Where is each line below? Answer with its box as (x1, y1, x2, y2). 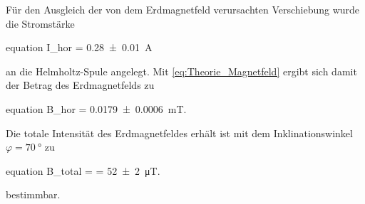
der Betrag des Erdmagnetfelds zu (6, 77, 155, 92)
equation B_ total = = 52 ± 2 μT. (6, 163, 160, 178)
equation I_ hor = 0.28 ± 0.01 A (6, 40, 153, 55)
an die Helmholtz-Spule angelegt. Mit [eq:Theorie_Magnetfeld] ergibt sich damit (6, 63, 357, 78)
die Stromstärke (6, 16, 75, 31)
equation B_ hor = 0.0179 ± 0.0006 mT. (6, 101, 187, 116)
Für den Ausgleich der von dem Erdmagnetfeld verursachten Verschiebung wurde (6, 2, 360, 16)
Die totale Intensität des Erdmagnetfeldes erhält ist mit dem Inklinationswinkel (6, 125, 353, 140)
